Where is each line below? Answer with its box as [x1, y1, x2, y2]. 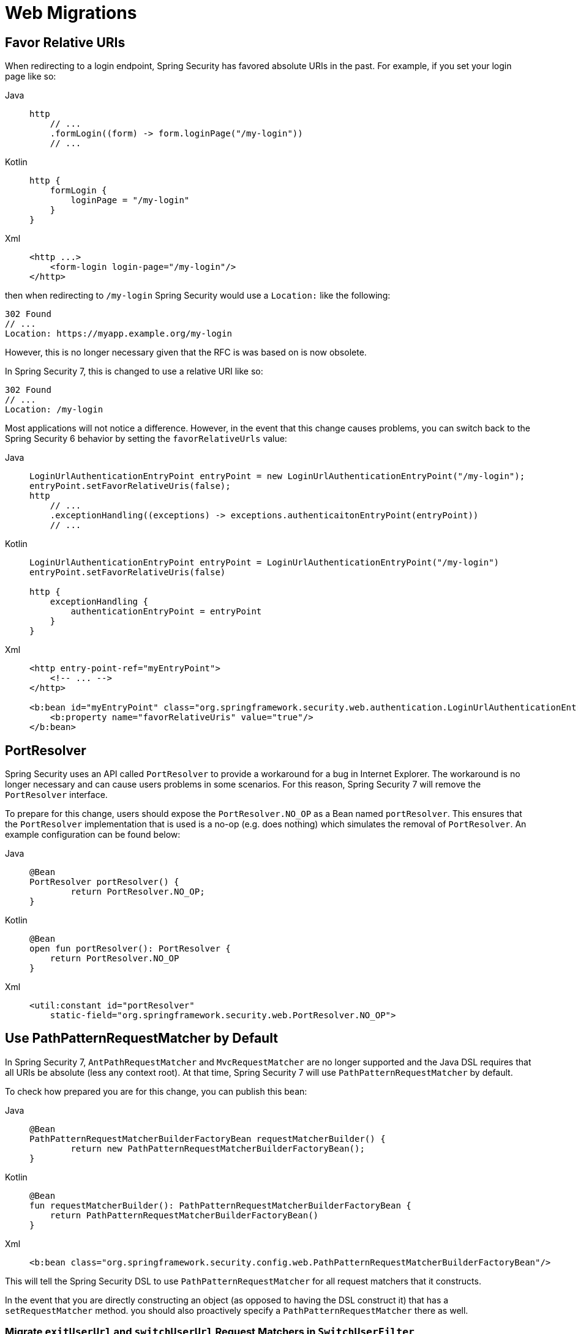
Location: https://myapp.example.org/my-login [5, 329, 232, 339]
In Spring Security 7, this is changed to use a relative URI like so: [5, 366, 263, 377]
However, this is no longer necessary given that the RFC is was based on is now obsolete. [5, 347, 367, 358]
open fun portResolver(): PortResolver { [29, 944, 231, 954]
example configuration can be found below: [5, 829, 181, 840]
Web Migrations [5, 2, 137, 23]
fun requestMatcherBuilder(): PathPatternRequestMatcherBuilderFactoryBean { [29, 1200, 411, 1210]
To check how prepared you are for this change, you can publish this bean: [5, 1086, 307, 1097]
